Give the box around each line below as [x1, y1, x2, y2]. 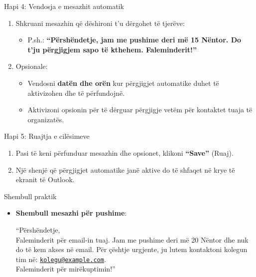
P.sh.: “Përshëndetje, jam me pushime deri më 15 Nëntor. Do [27, 34, 242, 45]
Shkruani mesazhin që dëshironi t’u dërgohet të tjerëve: [15, 17, 185, 28]
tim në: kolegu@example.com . [15, 254, 106, 264]
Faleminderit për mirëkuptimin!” [15, 264, 116, 274]
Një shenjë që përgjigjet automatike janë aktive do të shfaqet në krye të [15, 164, 235, 175]
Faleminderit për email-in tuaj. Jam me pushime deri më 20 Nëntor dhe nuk [15, 234, 249, 245]
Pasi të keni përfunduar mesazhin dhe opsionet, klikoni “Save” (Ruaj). [15, 147, 234, 158]
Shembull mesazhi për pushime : [15, 208, 127, 218]
